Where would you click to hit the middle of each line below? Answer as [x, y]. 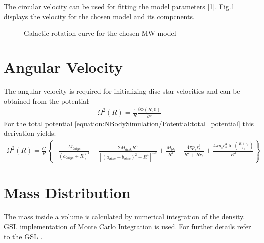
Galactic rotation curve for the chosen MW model [100, 33]
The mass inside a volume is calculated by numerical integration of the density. [125, 216]
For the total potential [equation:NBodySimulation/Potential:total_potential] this [129, 123]
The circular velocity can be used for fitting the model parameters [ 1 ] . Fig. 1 [119, 6]
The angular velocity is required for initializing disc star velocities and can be [122, 91]
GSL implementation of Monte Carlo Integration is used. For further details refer [128, 226]
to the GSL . [23, 236]
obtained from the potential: [47, 100]
